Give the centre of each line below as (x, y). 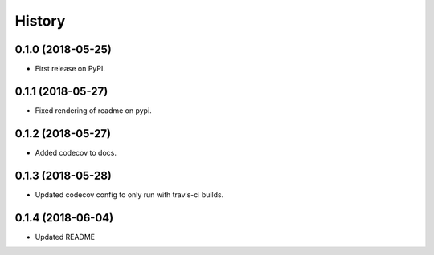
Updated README (65, 237)
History (40, 21)
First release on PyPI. (70, 69)
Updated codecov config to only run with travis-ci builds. (129, 194)
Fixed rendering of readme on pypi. (93, 110)
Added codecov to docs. (76, 152)
